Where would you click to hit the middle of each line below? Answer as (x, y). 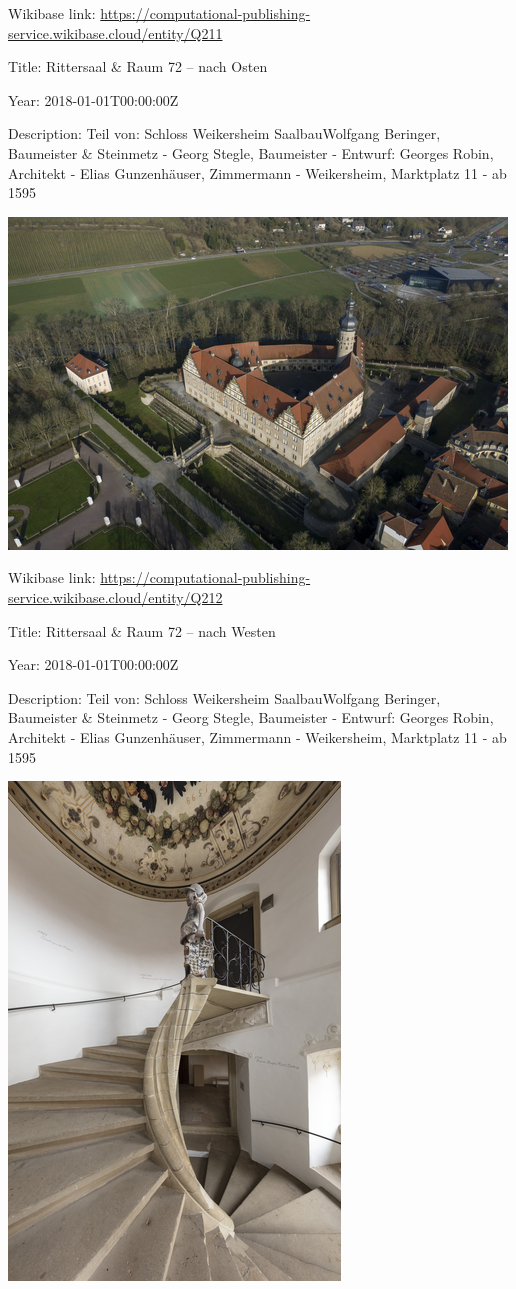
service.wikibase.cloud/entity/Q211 (115, 32)
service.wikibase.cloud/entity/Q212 (115, 596)
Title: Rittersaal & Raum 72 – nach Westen (142, 630)
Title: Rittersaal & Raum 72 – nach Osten (138, 66)
